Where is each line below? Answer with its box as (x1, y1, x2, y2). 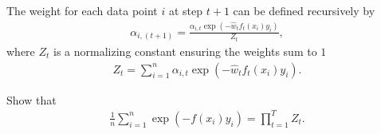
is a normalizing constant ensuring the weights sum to (53, 42, 317, 59)
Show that (6, 91, 57, 108)
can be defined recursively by (233, 2, 375, 18)
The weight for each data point (6, 2, 158, 18)
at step (168, 2, 203, 18)
